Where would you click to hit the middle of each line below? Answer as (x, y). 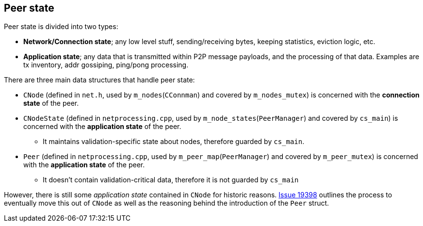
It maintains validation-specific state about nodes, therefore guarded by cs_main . (174, 142)
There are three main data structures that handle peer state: (99, 80)
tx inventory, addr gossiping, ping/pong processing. (106, 65)
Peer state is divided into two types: (61, 27)
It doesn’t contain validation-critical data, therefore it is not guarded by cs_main (171, 180)
